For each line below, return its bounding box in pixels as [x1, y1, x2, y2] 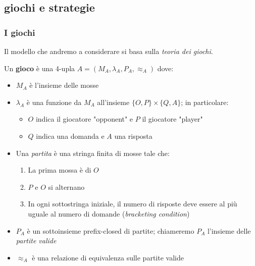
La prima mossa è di [28, 165, 91, 175]
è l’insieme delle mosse [29, 80, 99, 90]
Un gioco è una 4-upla [4, 63, 75, 73]
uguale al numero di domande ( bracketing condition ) [28, 208, 190, 219]
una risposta [114, 130, 152, 141]
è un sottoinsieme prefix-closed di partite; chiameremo [27, 225, 194, 236]
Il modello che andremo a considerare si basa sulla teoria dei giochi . [4, 46, 213, 56]
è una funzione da [26, 96, 82, 107]
